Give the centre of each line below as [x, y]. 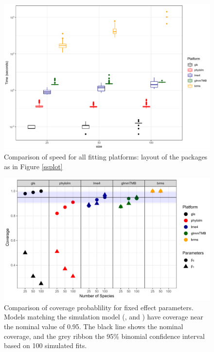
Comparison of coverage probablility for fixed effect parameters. [99, 307]
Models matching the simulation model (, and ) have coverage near [104, 317]
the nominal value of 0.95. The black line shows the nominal [94, 326]
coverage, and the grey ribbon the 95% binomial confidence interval [104, 336]
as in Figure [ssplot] [33, 166]
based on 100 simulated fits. [45, 345]
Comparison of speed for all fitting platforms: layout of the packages [106, 157]
